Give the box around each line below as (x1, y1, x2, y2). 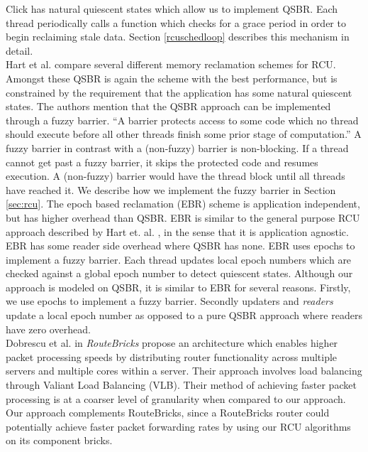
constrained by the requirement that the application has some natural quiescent (6, 85, 352, 99)
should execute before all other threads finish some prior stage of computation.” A (6, 127, 362, 141)
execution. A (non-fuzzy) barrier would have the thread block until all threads (6, 168, 345, 183)
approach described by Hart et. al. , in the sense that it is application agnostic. (6, 224, 349, 239)
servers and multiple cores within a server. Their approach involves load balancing (6, 363, 362, 378)
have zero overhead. (6, 321, 91, 336)
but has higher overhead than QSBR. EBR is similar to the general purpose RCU (6, 210, 360, 225)
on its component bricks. (6, 433, 113, 448)
